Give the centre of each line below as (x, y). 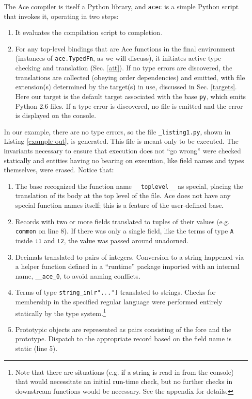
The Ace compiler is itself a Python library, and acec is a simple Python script (121, 6)
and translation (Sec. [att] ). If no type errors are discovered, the (138, 68)
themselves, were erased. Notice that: (59, 170)
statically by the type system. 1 (61, 312)
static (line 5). (36, 348)
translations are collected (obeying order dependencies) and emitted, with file (130, 77)
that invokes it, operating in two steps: (61, 16)
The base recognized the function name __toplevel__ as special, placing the (129, 186)
